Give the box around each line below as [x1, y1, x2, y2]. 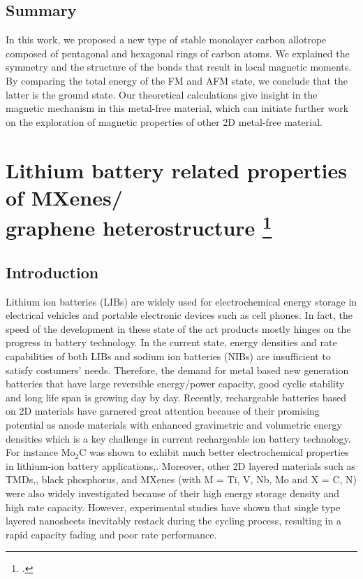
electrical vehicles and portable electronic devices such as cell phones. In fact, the [6, 308, 353, 322]
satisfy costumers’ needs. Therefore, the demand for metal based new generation [6, 362, 349, 377]
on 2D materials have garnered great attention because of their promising [6, 403, 320, 418]
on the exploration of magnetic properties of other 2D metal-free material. [6, 114, 323, 129]
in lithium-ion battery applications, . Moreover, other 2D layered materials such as [6, 458, 355, 473]
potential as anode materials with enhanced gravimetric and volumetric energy [6, 417, 342, 431]
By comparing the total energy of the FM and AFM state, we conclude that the [6, 73, 348, 87]
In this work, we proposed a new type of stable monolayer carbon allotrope [6, 32, 327, 47]
